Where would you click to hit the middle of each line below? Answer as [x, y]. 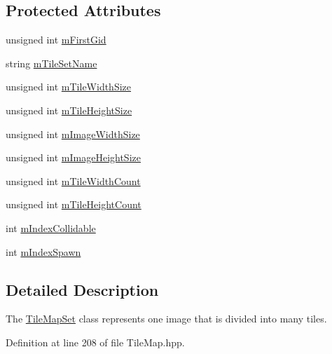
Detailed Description [82, 289]
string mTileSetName [51, 63]
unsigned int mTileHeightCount [74, 204]
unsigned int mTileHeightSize [69, 110]
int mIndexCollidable [51, 227]
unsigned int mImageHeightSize [73, 157]
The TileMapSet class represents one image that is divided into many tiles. [166, 319]
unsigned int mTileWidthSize [69, 87]
